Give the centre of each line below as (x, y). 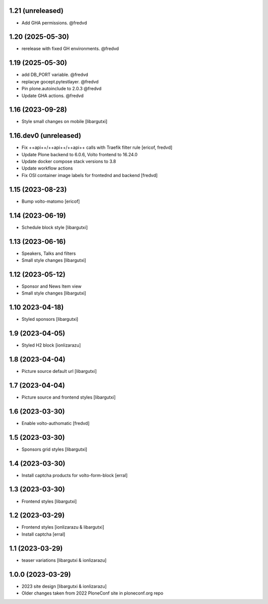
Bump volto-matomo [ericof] (51, 201)
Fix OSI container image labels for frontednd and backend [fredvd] (90, 175)
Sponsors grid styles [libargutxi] (54, 449)
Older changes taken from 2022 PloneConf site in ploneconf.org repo (93, 593)
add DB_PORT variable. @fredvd (55, 75)
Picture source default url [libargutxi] (59, 371)
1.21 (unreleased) (36, 11)
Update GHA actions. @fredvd (53, 95)
